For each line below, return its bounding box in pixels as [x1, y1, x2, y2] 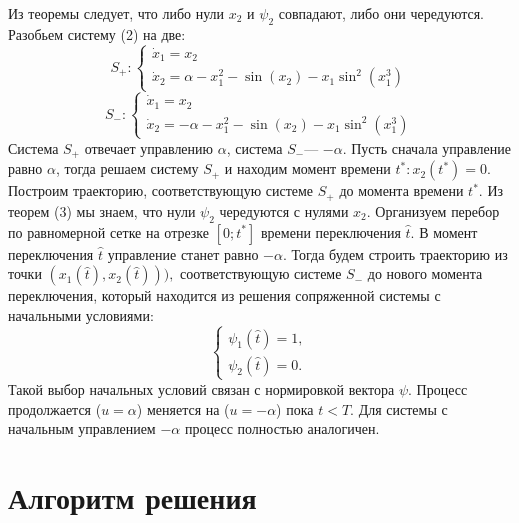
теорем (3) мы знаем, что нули [8, 200, 196, 221]
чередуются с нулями [219, 200, 349, 221]
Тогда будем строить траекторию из [291, 243, 508, 264]
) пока [276, 398, 314, 419]
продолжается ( [8, 398, 102, 419]
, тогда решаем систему [55, 158, 199, 179]
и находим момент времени [224, 158, 391, 179]
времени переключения [260, 221, 401, 242]
